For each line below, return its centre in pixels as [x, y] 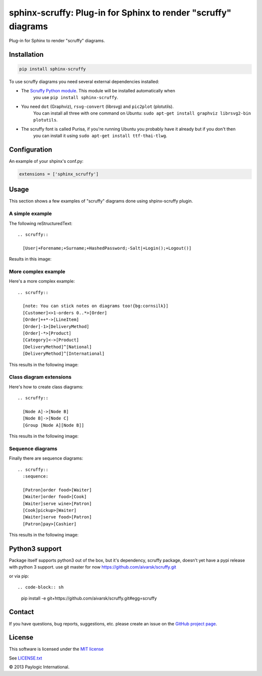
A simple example [30, 214]
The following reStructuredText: [41, 223]
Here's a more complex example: [42, 281]
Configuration [31, 149]
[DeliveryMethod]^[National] [57, 347]
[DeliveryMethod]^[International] [64, 354]
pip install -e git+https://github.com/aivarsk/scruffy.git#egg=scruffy [89, 598]
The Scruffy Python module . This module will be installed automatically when [98, 90]
